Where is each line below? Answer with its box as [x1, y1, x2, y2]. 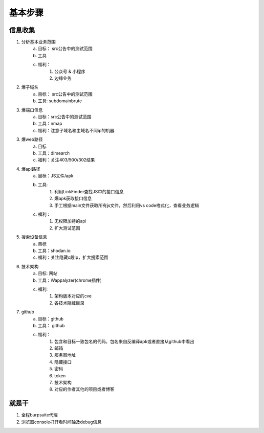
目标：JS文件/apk [38, 173, 74, 179]
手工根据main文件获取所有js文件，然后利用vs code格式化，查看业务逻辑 [54, 202, 199, 208]
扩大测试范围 [54, 225, 80, 231]
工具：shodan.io [38, 248, 71, 253]
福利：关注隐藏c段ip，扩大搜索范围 [38, 254, 109, 260]
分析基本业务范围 [21, 39, 56, 45]
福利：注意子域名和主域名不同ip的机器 [38, 127, 114, 133]
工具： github [38, 322, 65, 328]
